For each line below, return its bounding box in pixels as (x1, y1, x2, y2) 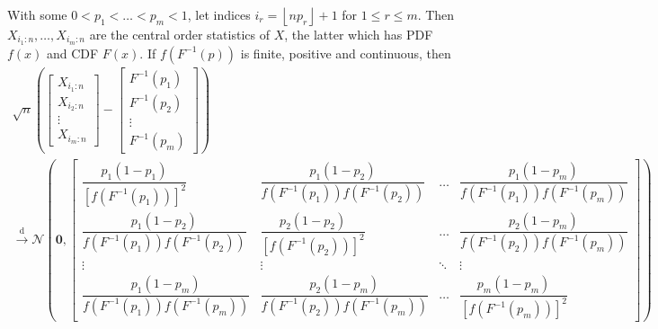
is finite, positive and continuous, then (240, 43, 451, 62)
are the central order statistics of (89, 25, 270, 43)
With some (7, 5, 67, 23)
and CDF (47, 43, 99, 62)
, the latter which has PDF (284, 25, 433, 43)
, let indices (187, 5, 251, 23)
